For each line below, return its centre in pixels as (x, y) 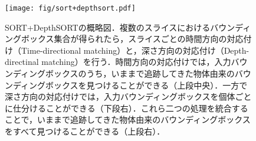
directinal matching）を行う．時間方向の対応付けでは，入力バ (122, 62)
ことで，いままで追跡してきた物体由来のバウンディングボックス (128, 119)
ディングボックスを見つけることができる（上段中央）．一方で (130, 85)
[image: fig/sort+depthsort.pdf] (70, 8)
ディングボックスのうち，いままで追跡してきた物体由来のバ (128, 73)
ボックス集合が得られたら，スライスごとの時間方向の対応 (132, 39)
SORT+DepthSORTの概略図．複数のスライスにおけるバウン (120, 27)
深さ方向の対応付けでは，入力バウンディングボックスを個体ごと (128, 96)
